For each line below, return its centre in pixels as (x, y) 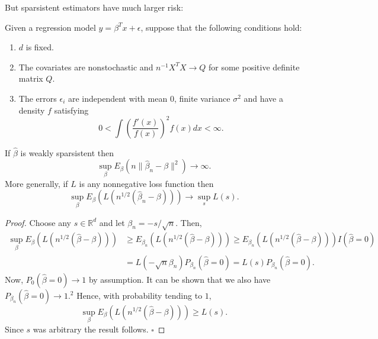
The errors (38, 98)
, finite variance (202, 98)
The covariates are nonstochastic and (86, 67)
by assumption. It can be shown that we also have (180, 279)
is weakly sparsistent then (67, 152)
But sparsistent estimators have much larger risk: (94, 7)
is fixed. (40, 47)
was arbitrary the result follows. (91, 329)
